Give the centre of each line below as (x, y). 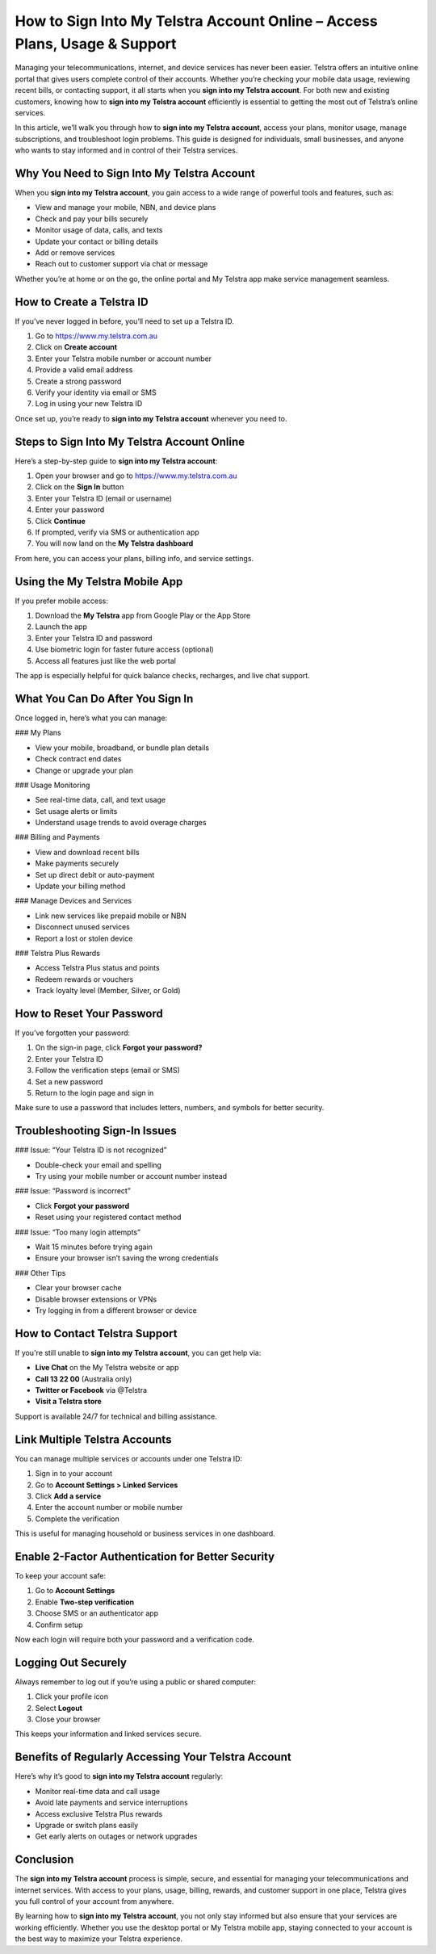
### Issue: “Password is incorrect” (73, 1191)
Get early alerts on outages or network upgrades (116, 1836)
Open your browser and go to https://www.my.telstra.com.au (136, 476)
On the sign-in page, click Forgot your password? (119, 1048)
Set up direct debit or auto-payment (95, 874)
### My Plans (38, 733)
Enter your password (70, 509)
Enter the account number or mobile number (109, 1507)
